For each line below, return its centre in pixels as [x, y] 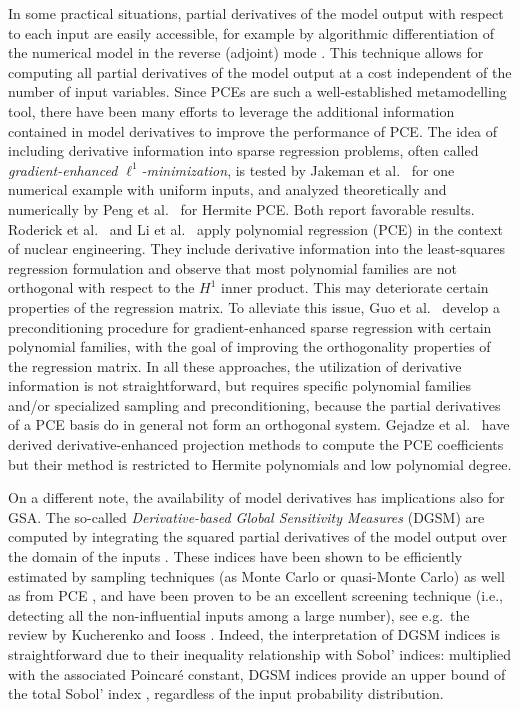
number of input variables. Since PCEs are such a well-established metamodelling [257, 91]
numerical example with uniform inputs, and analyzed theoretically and [227, 189]
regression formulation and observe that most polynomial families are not [232, 267]
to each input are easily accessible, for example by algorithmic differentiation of [251, 32]
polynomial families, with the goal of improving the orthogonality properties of [249, 346]
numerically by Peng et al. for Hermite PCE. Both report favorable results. [241, 208]
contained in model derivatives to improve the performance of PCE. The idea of [253, 130]
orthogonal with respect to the [101, 287]
